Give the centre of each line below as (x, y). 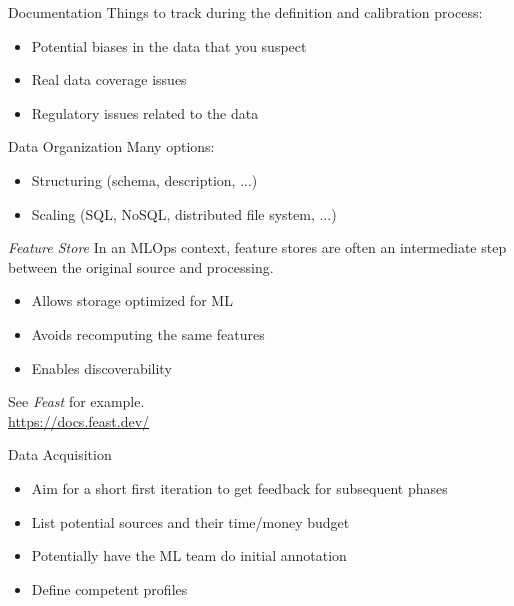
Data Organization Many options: (111, 146)
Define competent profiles (109, 588)
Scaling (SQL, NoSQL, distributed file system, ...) (184, 213)
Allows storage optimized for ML (132, 300)
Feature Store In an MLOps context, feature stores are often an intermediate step (257, 247)
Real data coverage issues (109, 79)
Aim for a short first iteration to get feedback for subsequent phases (239, 487)
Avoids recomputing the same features (148, 333)
